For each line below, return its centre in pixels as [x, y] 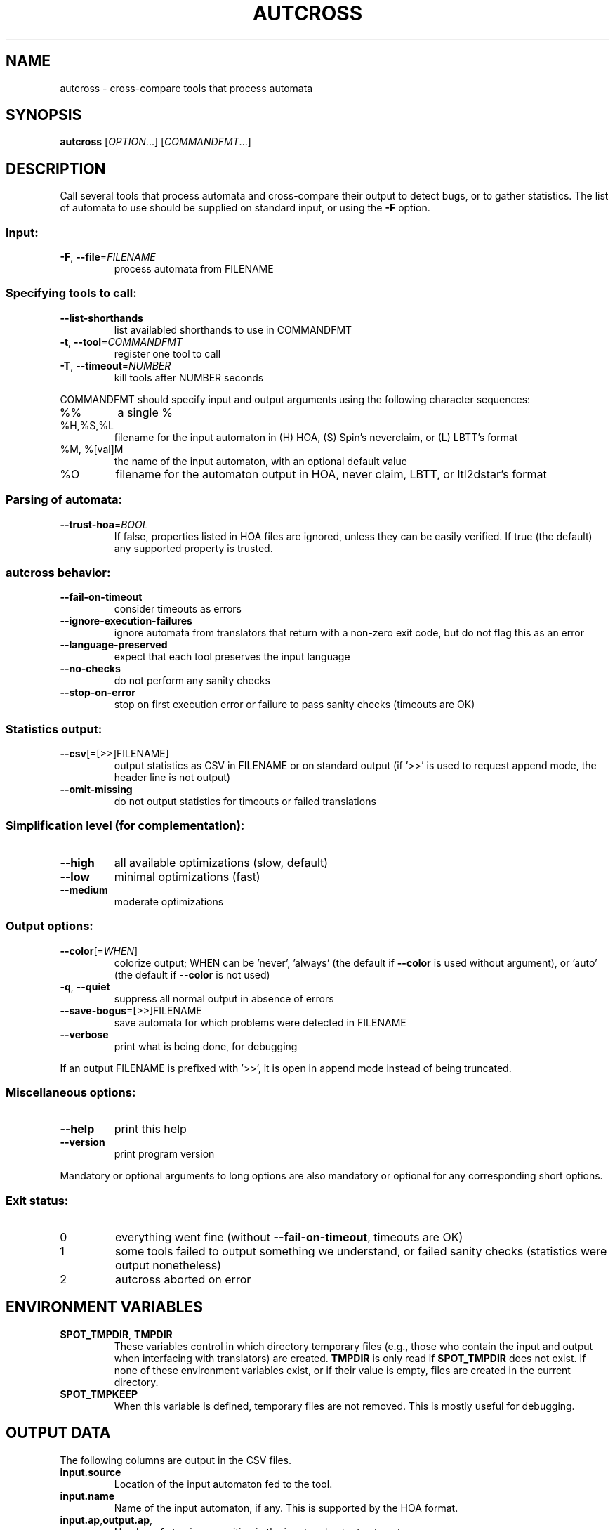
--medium [84, 889]
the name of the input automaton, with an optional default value [260, 461]
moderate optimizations [169, 901]
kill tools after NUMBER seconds [189, 377]
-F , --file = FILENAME [108, 257]
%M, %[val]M [92, 449]
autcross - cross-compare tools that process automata [186, 88]
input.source [91, 1472]
